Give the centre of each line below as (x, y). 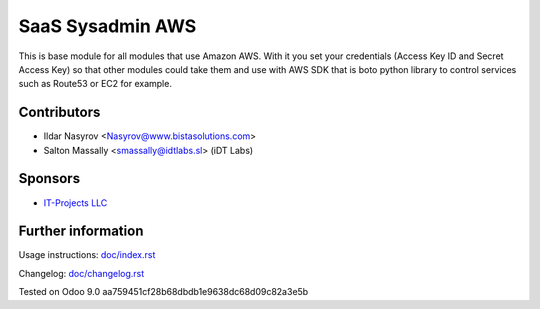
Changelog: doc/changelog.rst (81, 273)
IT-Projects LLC (75, 202)
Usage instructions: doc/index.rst (87, 255)
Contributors (59, 112)
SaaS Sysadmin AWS (107, 26)
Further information (81, 231)
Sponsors (49, 178)
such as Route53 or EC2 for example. (95, 84)
